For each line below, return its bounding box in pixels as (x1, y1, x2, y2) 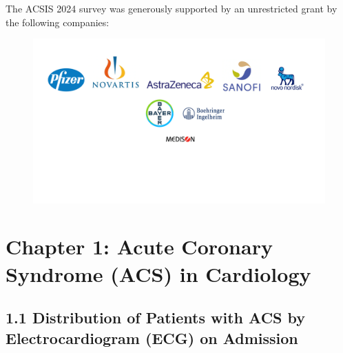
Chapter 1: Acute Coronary (6, 232, 273, 261)
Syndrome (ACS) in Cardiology (6, 259, 311, 288)
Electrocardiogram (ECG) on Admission (6, 327, 298, 348)
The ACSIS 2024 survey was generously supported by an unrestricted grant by (6, 1, 337, 15)
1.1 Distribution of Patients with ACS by (6, 307, 306, 328)
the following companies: (6, 14, 110, 29)
